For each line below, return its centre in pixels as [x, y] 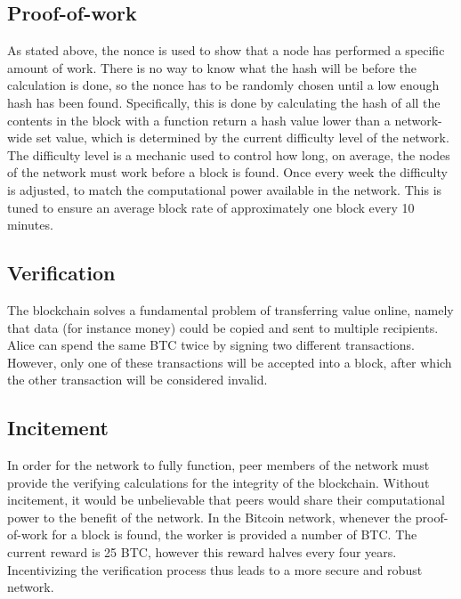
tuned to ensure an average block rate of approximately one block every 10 [211, 207]
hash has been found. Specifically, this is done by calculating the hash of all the [224, 102]
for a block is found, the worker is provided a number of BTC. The [235, 534]
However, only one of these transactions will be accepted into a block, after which [230, 362]
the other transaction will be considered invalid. [137, 380]
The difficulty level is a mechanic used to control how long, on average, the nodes [229, 154]
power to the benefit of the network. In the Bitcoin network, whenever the [210, 517]
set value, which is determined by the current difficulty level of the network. [243, 138]
